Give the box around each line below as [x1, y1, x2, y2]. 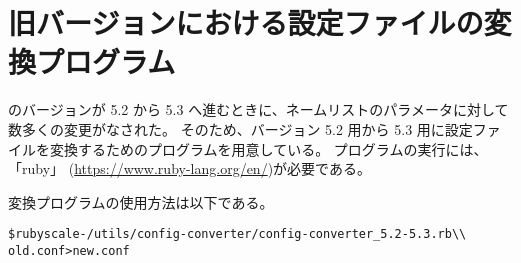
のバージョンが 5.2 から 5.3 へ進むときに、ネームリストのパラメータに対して [8, 99, 509, 120]
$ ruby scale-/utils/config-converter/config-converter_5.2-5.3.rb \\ [8, 227, 467, 242]
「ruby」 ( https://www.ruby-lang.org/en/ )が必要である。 [8, 158, 371, 179]
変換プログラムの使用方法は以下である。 [8, 191, 274, 212]
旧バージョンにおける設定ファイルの [8, 2, 484, 43]
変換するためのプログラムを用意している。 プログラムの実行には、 [49, 138, 488, 159]
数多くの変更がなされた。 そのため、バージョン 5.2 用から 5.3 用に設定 [8, 118, 473, 139]
